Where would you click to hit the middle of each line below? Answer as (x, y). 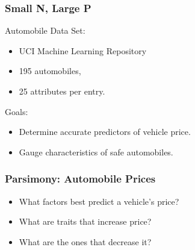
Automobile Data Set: (45, 30)
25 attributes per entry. (62, 91)
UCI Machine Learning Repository (83, 50)
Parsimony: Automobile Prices (80, 179)
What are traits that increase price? (85, 221)
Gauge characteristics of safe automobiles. (96, 152)
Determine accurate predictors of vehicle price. (105, 132)
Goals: (17, 111)
